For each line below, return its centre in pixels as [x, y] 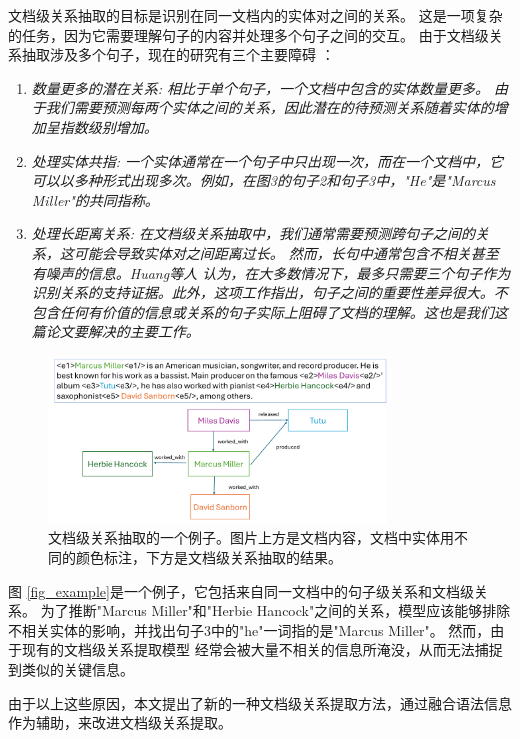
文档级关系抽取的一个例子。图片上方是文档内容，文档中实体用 [251, 537]
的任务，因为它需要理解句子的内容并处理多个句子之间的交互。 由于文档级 [248, 34]
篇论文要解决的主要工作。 [115, 331]
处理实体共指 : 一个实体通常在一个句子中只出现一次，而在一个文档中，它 [267, 160]
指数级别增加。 [108, 126]
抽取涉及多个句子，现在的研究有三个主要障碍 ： [178, 54]
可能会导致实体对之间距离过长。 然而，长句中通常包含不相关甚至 [286, 252]
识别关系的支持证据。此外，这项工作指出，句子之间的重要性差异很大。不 [269, 292]
